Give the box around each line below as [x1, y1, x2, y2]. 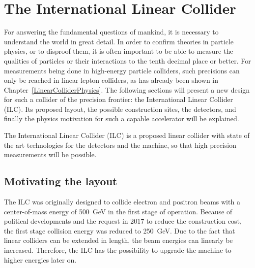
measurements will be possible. [4, 149, 97, 160]
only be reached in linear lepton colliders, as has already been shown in [4, 75, 219, 85]
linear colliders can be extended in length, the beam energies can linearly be [4, 235, 233, 245]
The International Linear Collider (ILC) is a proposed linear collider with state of [4, 130, 250, 140]
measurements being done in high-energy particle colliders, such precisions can [4, 65, 240, 75]
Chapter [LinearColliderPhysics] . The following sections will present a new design [4, 84, 250, 95]
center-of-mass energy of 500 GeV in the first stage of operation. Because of [4, 206, 232, 216]
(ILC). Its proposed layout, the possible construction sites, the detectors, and [4, 103, 236, 114]
